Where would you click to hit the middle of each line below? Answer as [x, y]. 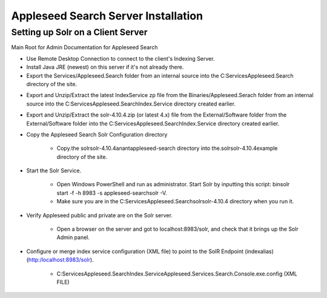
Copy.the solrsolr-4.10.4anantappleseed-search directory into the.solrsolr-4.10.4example [167, 148]
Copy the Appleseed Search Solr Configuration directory [97, 134]
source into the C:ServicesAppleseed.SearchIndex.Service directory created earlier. [131, 104]
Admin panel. [73, 237]
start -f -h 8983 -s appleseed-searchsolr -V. [112, 193]
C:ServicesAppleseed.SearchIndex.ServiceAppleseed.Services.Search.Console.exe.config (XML [177, 274]
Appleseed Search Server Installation [107, 16]
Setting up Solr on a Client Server [79, 32]
